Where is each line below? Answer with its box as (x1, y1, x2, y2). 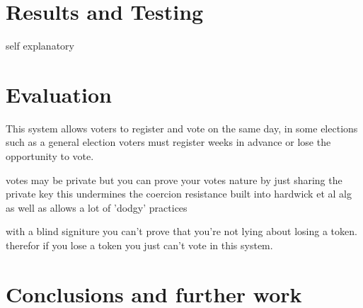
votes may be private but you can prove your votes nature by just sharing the (6, 172, 342, 187)
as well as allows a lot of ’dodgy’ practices (6, 200, 188, 215)
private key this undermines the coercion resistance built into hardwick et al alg (6, 186, 352, 201)
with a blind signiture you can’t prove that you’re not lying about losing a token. (6, 224, 357, 239)
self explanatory (6, 38, 74, 53)
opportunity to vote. (6, 149, 94, 164)
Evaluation (6, 79, 112, 108)
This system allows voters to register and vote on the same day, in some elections (6, 120, 358, 135)
